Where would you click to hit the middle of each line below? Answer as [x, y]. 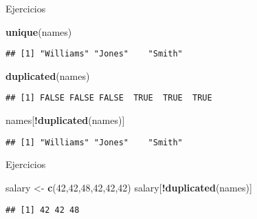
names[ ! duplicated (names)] [65, 120]
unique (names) [39, 31]
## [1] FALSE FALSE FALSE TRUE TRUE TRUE [109, 98]
